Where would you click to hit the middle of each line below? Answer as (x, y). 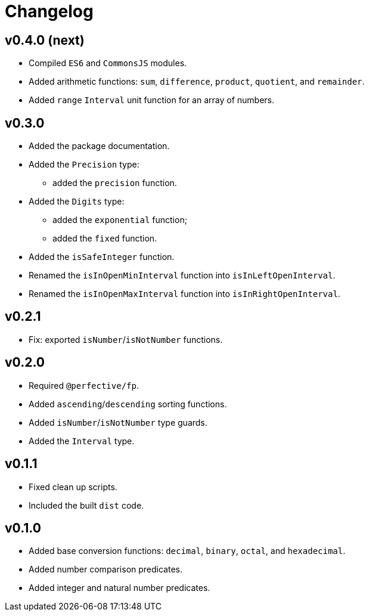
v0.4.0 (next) (45, 40)
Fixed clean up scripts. (73, 487)
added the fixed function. (105, 239)
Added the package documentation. (99, 146)
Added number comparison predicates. (106, 569)
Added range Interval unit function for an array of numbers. (151, 100)
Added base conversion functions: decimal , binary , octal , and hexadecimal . (187, 551)
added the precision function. (115, 183)
